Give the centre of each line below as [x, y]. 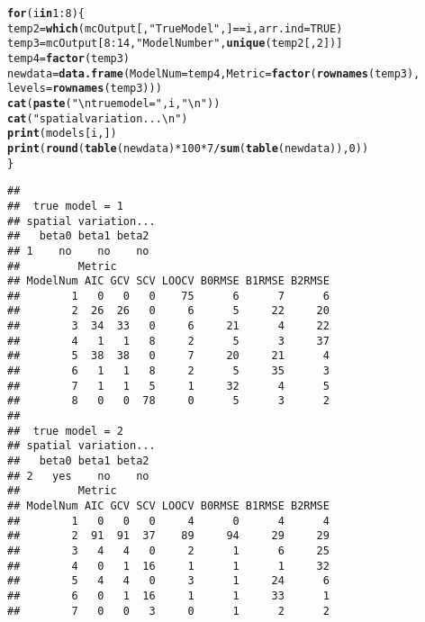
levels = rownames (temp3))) [85, 89]
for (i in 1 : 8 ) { [46, 14]
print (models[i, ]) [62, 134]
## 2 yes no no [78, 476]
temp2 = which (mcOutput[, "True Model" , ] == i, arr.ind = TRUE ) [175, 28]
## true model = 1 [65, 206]
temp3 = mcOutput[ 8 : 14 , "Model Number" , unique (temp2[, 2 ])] [175, 44]
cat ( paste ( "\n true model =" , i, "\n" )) [114, 103]
